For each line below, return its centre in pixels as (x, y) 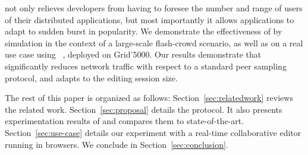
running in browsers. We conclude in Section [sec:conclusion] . (117, 144)
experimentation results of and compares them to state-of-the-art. (125, 121)
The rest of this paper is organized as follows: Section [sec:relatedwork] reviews (149, 98)
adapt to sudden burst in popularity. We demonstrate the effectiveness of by (144, 31)
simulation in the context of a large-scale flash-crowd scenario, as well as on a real (154, 42)
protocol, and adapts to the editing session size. (91, 77)
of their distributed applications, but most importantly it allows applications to (150, 19)
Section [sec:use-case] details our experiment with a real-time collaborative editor (153, 132)
